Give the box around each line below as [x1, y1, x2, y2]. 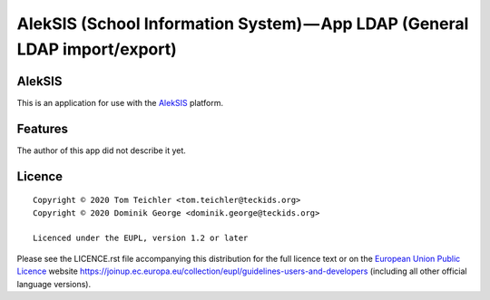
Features [16, 121, 68, 136]
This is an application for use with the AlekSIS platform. [16, 97, 224, 108]
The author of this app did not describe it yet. [16, 145, 186, 156]
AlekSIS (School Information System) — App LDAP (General [16, 14, 469, 34]
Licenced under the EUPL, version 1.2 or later [33, 233, 249, 244]
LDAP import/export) [16, 39, 177, 59]
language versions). [16, 278, 91, 289]
